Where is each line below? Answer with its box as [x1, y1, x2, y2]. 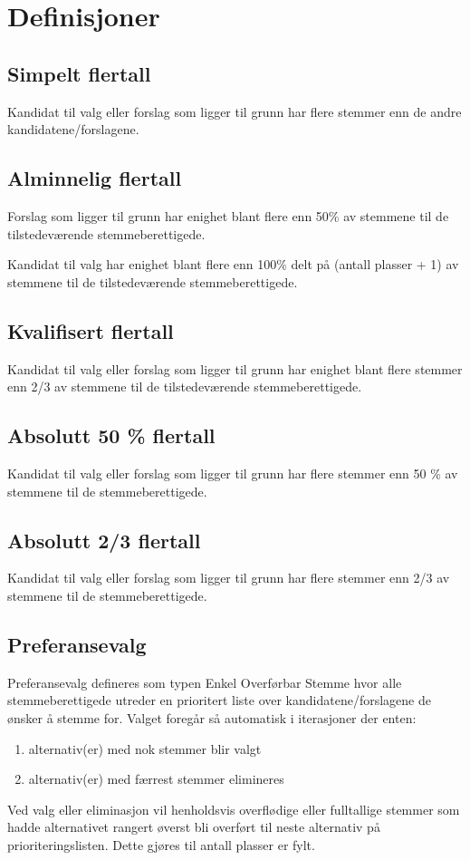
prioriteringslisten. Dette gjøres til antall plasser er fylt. [7, 835, 315, 854]
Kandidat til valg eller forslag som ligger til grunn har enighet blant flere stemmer [7, 359, 463, 378]
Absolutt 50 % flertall [7, 421, 216, 449]
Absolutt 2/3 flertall [7, 526, 201, 554]
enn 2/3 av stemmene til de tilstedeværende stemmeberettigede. [7, 377, 362, 396]
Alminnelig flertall [7, 164, 182, 192]
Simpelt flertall [7, 59, 151, 87]
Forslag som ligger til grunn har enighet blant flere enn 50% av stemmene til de [7, 206, 449, 225]
